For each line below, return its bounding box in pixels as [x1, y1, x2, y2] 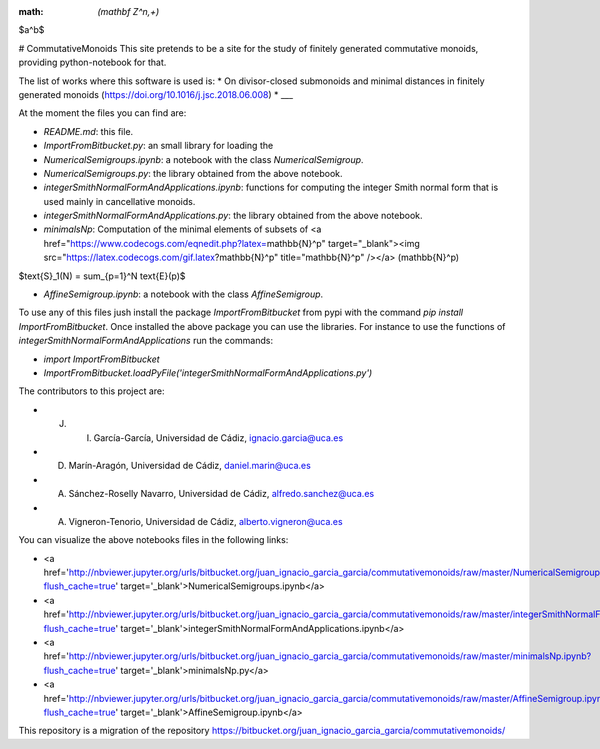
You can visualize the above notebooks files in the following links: [18, 534, 289, 546]
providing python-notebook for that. [18, 56, 167, 69]
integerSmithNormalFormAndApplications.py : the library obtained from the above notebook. [43, 210, 424, 222]
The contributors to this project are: [18, 385, 165, 397]
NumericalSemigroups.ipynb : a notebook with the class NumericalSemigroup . [43, 153, 364, 165]
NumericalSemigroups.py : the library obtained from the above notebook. [43, 167, 344, 179]
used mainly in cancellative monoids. [43, 195, 196, 207]
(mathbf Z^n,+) [97, 6, 160, 17]
